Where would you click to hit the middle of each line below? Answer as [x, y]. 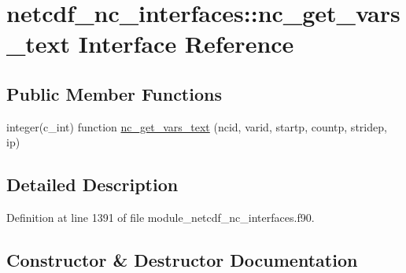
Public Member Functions [114, 93]
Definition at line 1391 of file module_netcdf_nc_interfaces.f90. [161, 218]
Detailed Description [92, 184]
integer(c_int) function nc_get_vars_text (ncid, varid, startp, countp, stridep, [197, 126]
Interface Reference [186, 44]
